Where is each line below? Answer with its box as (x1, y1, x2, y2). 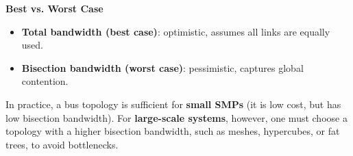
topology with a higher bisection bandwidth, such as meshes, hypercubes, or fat (5, 124, 340, 138)
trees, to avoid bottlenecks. (5, 137, 119, 151)
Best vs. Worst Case (5, 1, 104, 15)
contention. (21, 74, 69, 88)
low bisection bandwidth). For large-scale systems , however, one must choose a (5, 110, 348, 125)
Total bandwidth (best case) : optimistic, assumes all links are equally (21, 24, 330, 38)
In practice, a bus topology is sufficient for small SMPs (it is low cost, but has (5, 96, 341, 111)
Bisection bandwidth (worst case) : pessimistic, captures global (21, 60, 304, 75)
